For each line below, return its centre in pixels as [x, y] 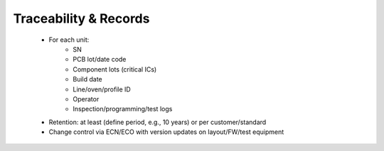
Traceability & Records [81, 18]
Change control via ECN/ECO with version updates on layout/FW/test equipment [166, 132]
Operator [86, 99]
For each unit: [69, 40]
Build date [87, 79]
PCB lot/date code [100, 60]
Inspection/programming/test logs [123, 109]
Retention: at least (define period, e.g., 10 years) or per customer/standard [158, 122]
